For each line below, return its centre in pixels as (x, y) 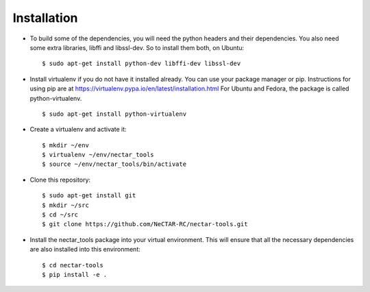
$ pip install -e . (75, 275)
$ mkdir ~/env (65, 145)
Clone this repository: (60, 180)
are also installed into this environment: (85, 250)
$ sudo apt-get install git (89, 196)
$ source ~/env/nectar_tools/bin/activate (114, 164)
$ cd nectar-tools (73, 265)
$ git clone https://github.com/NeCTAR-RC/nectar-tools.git (145, 224)
